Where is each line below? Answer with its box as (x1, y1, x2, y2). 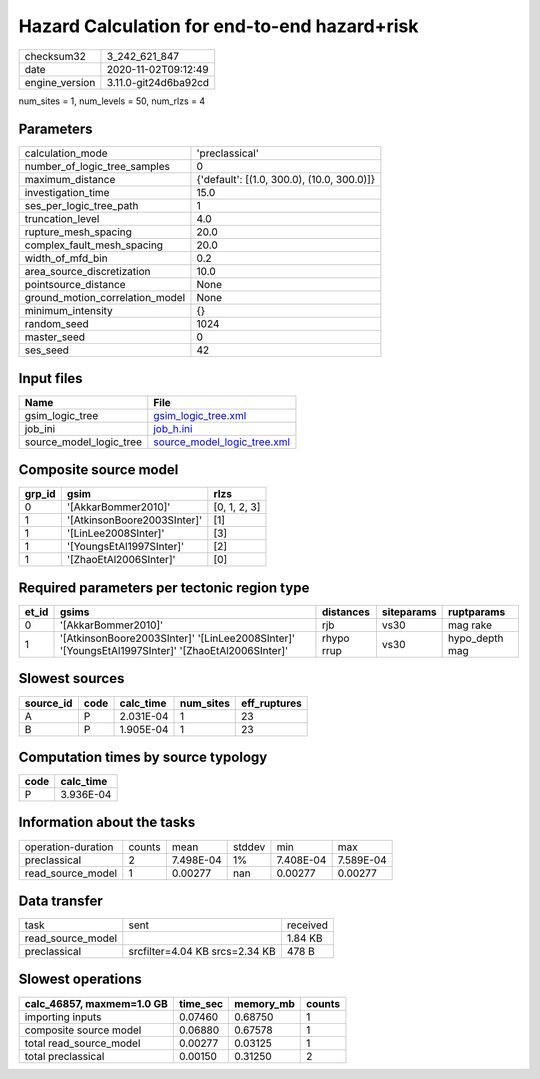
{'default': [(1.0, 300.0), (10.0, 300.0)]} (196, 173, 375, 187)
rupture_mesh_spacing (24, 225, 132, 239)
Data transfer (18, 892, 104, 909)
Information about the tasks (18, 814, 196, 831)
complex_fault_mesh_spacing (24, 238, 164, 252)
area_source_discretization (24, 265, 151, 279)
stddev (233, 840, 266, 854)
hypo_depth (448, 631, 504, 645)
